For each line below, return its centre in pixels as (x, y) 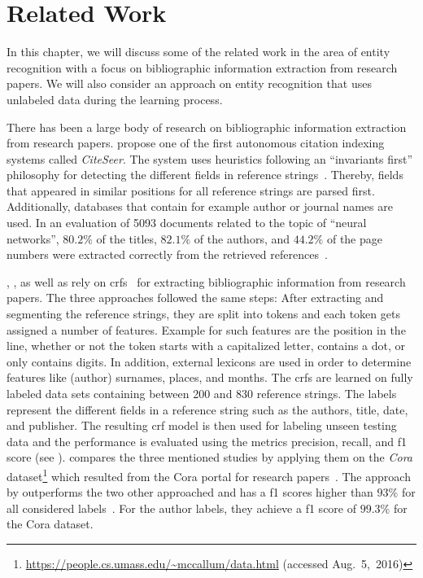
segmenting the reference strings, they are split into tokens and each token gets (203, 314)
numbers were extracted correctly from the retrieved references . (167, 254)
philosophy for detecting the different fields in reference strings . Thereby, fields (205, 175)
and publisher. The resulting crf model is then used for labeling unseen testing (202, 425)
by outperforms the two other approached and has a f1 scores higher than (190, 492)
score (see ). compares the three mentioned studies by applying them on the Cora (209, 457)
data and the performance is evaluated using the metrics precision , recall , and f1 (207, 441)
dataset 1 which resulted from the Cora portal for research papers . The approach (209, 475)
